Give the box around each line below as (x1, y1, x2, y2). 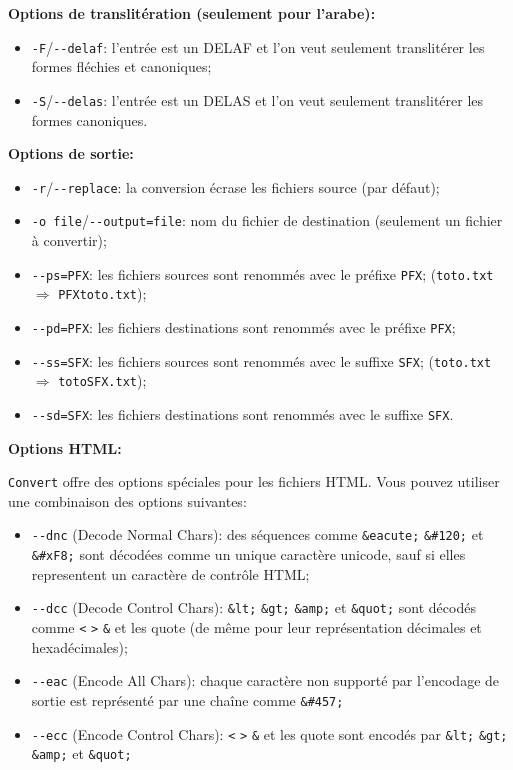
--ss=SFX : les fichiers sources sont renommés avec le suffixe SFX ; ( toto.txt (31, 350, 492, 371)
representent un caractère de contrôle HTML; (31, 563, 310, 584)
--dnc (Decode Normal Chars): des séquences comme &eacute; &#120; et (31, 524, 484, 545)
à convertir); (31, 230, 107, 250)
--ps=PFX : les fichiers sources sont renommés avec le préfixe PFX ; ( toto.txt (31, 263, 494, 284)
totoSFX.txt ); (58, 370, 147, 391)
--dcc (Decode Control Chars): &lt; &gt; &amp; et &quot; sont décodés (31, 597, 476, 618)
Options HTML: (8, 437, 122, 458)
